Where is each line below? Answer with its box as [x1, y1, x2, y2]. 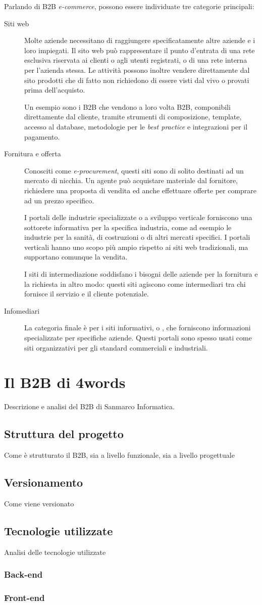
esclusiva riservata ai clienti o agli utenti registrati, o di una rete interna [24, 55, 247, 65]
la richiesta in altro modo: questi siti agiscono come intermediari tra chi [24, 278, 246, 289]
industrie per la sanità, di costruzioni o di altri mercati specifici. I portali [24, 232, 250, 242]
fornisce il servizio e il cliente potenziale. [24, 288, 149, 299]
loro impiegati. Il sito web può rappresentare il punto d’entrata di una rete [24, 45, 255, 55]
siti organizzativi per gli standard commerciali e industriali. [24, 342, 208, 353]
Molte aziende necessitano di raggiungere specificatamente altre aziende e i [24, 35, 255, 46]
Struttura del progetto [4, 426, 124, 442]
